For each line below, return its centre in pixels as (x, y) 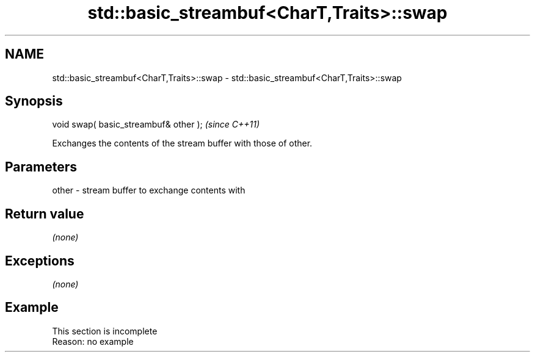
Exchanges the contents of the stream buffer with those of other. (182, 143)
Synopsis (34, 101)
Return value (45, 214)
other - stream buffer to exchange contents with (149, 190)
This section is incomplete (105, 331)
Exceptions (40, 261)
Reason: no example (93, 341)
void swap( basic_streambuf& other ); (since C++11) (156, 124)
